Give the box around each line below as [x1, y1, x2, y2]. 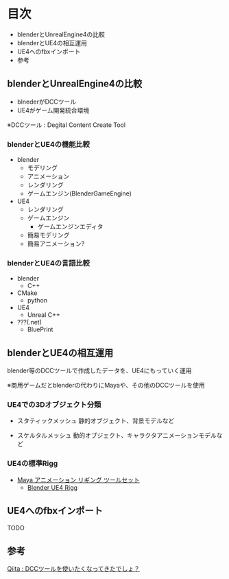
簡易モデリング [27, 231, 70, 239]
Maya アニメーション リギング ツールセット [16, 475, 141, 484]
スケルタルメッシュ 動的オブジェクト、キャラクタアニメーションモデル [16, 432, 217, 440]
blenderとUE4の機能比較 [7, 139, 91, 149]
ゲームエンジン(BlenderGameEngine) [27, 189, 132, 198]
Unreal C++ [27, 311, 60, 319]
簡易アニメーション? [27, 239, 85, 248]
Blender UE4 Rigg [27, 483, 77, 491]
